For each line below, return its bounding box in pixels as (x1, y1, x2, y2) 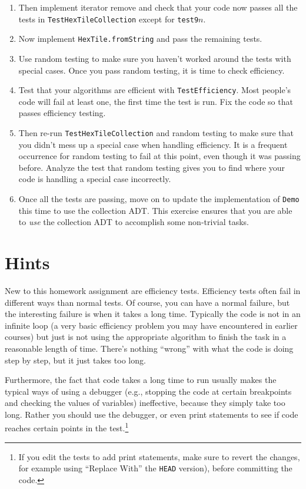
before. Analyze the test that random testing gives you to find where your (18, 161, 285, 173)
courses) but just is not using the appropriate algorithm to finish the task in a (5, 331, 287, 343)
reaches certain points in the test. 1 (5, 420, 129, 434)
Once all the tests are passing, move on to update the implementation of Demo (18, 192, 300, 204)
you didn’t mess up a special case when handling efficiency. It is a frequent (18, 138, 288, 150)
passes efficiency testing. (18, 107, 106, 119)
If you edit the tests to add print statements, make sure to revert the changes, (18, 450, 300, 462)
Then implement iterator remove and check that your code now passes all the (18, 1, 298, 13)
